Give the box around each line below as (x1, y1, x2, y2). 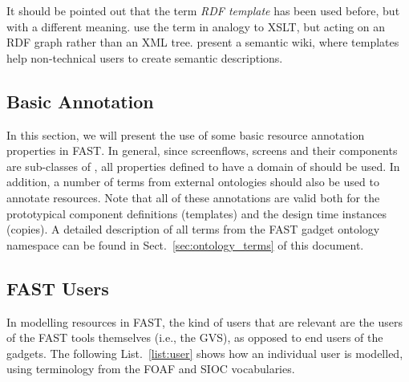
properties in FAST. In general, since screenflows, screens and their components (6, 142, 398, 159)
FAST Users (6, 275, 109, 300)
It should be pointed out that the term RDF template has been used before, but (6, 2, 400, 18)
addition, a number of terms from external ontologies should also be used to (6, 173, 379, 190)
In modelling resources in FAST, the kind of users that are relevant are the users (6, 313, 403, 330)
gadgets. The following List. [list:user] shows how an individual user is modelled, (6, 344, 403, 361)
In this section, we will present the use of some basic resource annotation (6, 126, 365, 143)
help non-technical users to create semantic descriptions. (6, 49, 283, 66)
